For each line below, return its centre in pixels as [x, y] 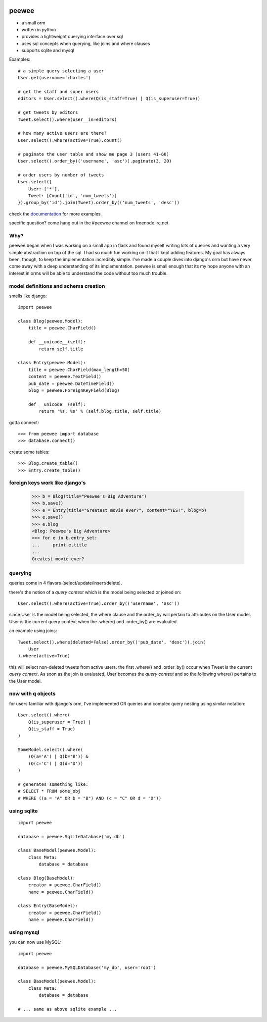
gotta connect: [24, 422]
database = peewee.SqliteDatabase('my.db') [71, 836]
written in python [39, 29]
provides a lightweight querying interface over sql [72, 37]
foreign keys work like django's [47, 483]
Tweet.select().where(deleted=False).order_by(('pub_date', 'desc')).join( [112, 642]
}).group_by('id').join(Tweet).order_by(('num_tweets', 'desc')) [99, 203]
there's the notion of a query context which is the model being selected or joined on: [95, 592]
